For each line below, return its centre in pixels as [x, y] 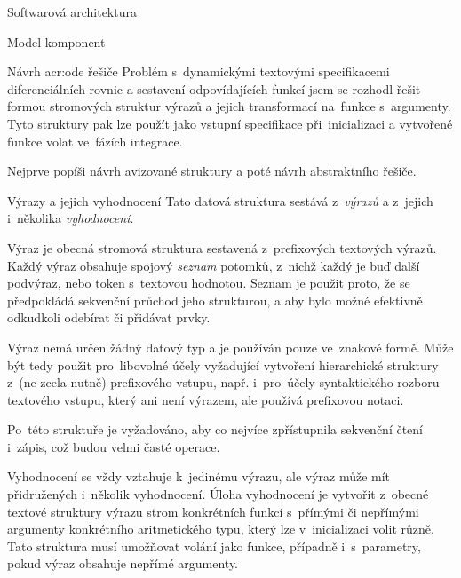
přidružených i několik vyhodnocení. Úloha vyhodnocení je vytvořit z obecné [218, 494]
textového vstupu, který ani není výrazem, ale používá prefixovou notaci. [206, 399]
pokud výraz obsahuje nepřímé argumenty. [123, 563]
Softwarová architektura [72, 12]
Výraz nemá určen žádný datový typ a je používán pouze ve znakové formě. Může [230, 347]
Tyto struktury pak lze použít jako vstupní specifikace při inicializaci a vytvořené [230, 123]
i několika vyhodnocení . [71, 218]
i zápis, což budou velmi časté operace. [114, 446]
